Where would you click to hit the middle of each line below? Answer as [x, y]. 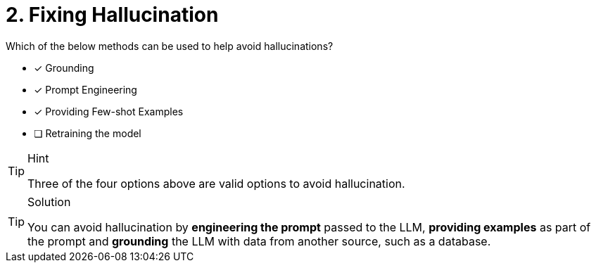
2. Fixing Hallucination [112, 15]
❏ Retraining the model [88, 133]
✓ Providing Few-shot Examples [109, 111]
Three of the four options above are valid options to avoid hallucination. [216, 183]
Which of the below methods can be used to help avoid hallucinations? [170, 46]
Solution [49, 202]
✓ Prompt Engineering [85, 89]
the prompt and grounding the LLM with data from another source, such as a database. [259, 241]
